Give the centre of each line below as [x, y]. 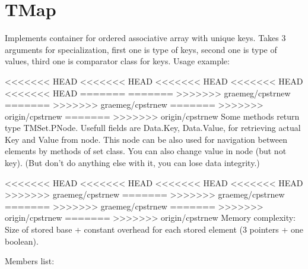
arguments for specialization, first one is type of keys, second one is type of [141, 49]
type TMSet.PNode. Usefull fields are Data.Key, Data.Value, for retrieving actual [153, 128]
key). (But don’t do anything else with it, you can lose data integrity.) [132, 163]
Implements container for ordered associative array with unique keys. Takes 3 [145, 38]
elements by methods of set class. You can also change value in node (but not [146, 151]
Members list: [30, 261]
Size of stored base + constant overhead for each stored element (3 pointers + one [154, 229]
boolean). [22, 241]
